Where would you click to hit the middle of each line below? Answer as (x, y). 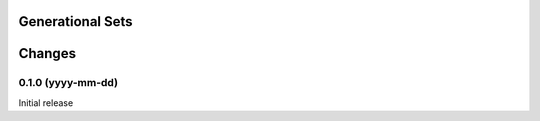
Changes (47, 53)
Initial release (46, 102)
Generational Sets (76, 21)
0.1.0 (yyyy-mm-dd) (68, 83)
